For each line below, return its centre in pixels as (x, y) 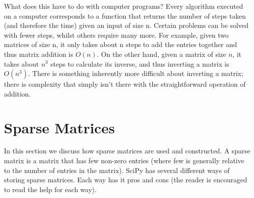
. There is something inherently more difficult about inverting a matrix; (136, 73)
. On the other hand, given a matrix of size (162, 54)
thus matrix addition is (39, 54)
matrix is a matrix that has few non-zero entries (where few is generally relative (124, 161)
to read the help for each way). (50, 189)
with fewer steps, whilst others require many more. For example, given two (116, 35)
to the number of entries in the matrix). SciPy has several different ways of (117, 170)
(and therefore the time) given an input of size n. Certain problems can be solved (126, 25)
